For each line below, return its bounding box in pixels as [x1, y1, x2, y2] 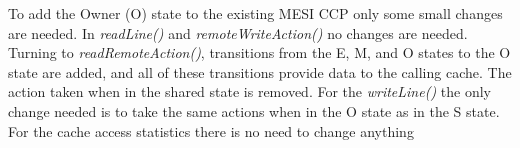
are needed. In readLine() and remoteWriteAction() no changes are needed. [8, 22, 468, 43]
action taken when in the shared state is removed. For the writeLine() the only [8, 81, 491, 102]
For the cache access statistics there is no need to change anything [8, 120, 414, 141]
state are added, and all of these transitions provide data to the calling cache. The [8, 61, 512, 82]
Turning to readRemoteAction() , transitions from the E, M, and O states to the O [8, 42, 511, 63]
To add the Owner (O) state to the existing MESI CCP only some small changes [8, 3, 503, 23]
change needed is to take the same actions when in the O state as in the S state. [8, 100, 500, 121]
